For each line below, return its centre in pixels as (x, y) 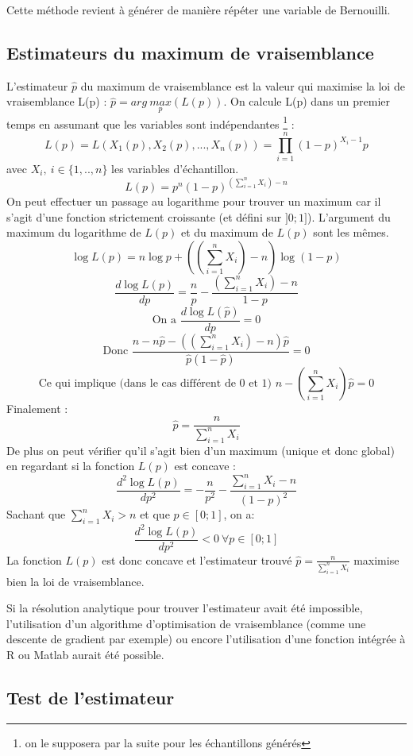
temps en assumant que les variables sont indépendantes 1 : (151, 122)
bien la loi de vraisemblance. (75, 581)
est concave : (205, 466)
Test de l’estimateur (91, 697)
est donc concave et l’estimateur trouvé (197, 559)
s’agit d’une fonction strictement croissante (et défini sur (144, 216)
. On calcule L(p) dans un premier (307, 101)
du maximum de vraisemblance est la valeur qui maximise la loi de (243, 85)
